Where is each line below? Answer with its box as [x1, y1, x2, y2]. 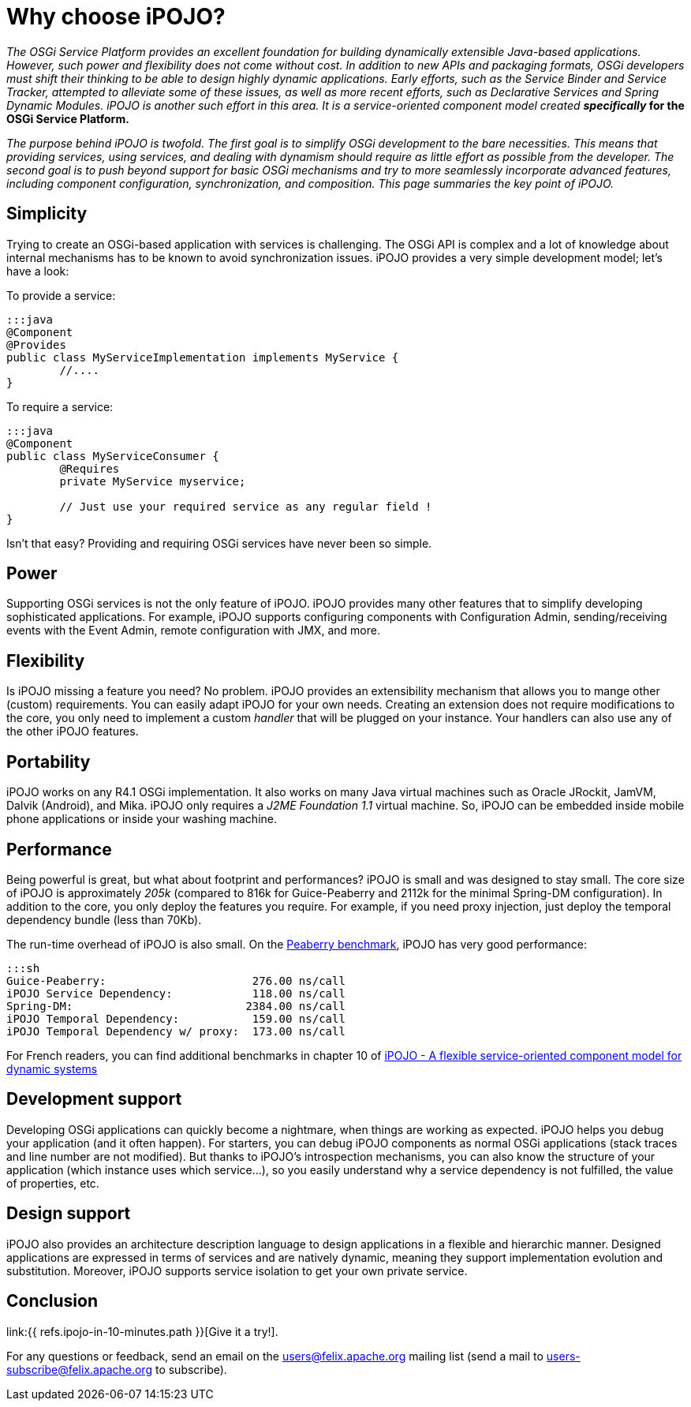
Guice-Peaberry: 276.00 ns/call [6, 974, 345, 987]
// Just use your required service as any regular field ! [59, 500, 432, 513]
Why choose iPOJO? [6, 3, 226, 30]
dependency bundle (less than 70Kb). [6, 912, 202, 926]
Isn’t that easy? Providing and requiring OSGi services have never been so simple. [6, 536, 432, 550]
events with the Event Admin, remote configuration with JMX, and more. [6, 623, 380, 638]
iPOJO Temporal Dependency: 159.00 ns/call [6, 1012, 345, 1025]
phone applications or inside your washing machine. [6, 812, 277, 826]
